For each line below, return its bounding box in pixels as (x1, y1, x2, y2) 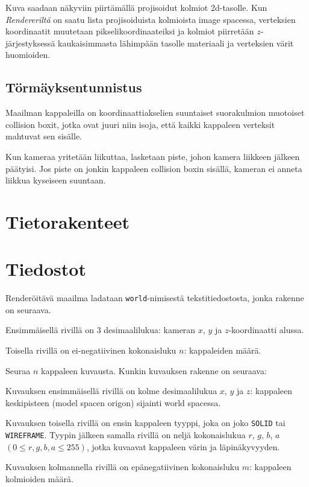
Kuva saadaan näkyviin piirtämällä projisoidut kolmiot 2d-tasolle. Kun (5, 1, 267, 13)
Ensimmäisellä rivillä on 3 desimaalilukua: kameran (5, 323, 196, 336)
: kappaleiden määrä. (184, 344, 261, 357)
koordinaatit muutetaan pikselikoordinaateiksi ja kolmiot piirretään (5, 25, 254, 37)
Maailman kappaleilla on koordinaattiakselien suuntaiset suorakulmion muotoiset (5, 106, 305, 119)
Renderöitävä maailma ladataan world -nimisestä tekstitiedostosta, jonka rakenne (5, 291, 304, 304)
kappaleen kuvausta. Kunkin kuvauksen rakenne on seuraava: (41, 364, 267, 377)
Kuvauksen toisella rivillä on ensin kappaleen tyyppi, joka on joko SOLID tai (5, 416, 286, 429)
